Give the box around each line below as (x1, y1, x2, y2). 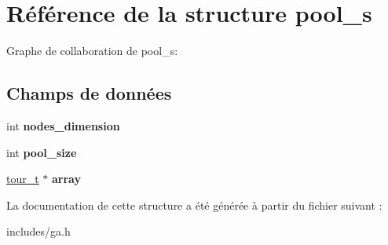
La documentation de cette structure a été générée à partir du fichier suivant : (6, 196, 383, 213)
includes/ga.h (6, 223, 71, 240)
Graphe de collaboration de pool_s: (6, 42, 178, 59)
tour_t (6, 170, 39, 187)
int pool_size (6, 144, 77, 160)
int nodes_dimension (6, 117, 120, 133)
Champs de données (6, 81, 172, 105)
